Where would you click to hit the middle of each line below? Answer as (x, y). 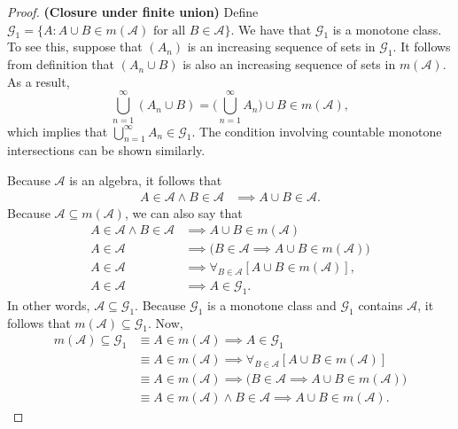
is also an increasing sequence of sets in (289, 64)
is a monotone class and (272, 304)
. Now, (166, 322)
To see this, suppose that (75, 47)
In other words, (49, 304)
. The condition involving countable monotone (317, 131)
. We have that (271, 29)
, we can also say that (183, 212)
